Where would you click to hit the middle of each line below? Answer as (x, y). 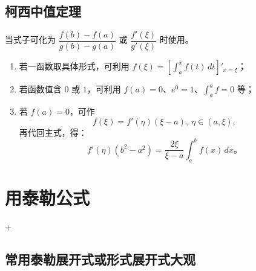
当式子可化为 (30, 40)
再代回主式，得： (53, 132)
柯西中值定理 (43, 11)
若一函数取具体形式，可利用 (74, 66)
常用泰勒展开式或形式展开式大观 (100, 259)
